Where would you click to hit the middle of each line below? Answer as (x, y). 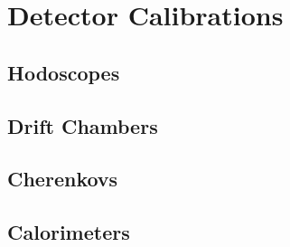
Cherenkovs (63, 179)
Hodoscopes (64, 72)
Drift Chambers (83, 125)
